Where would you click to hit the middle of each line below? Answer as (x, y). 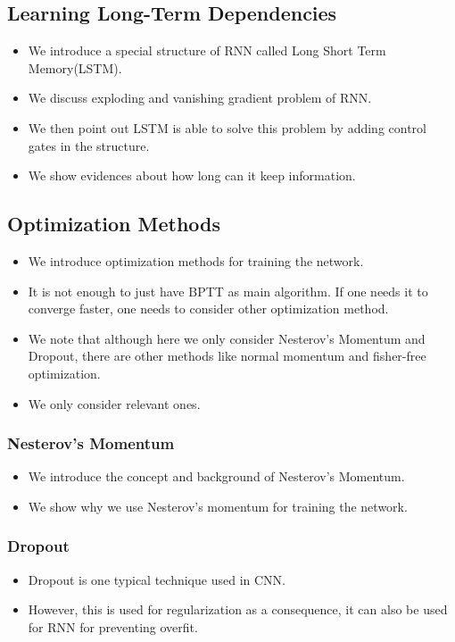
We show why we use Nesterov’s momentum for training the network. (218, 506)
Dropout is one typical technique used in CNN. (157, 579)
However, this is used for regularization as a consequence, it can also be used (238, 609)
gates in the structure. (89, 145)
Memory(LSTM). (75, 67)
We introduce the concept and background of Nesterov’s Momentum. (216, 476)
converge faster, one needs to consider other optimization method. (208, 308)
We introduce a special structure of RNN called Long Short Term (207, 50)
